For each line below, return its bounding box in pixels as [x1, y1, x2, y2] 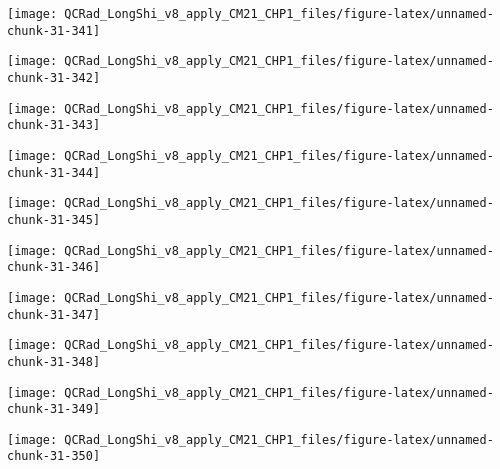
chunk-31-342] [7, 70, 101, 85]
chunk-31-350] [7, 449, 101, 464]
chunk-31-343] [7, 118, 101, 133]
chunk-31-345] [7, 212, 101, 227]
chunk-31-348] [7, 354, 101, 369]
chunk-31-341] [7, 23, 101, 38]
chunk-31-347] [7, 307, 101, 322]
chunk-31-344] [7, 165, 101, 180]
